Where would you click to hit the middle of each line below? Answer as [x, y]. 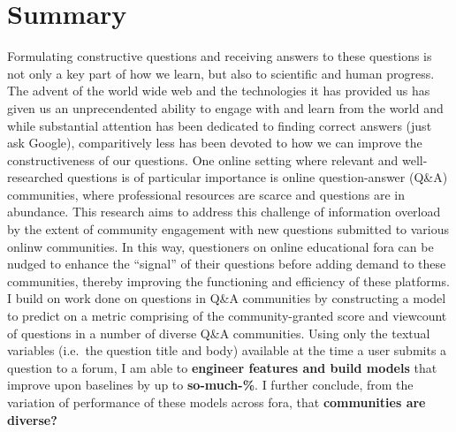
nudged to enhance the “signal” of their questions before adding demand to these [227, 264]
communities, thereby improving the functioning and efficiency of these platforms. [228, 280]
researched [35, 177]
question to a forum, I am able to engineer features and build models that [222, 367]
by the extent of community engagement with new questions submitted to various [228, 229]
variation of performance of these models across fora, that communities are [217, 402]
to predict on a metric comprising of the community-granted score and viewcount [227, 316]
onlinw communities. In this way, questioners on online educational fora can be [220, 246]
